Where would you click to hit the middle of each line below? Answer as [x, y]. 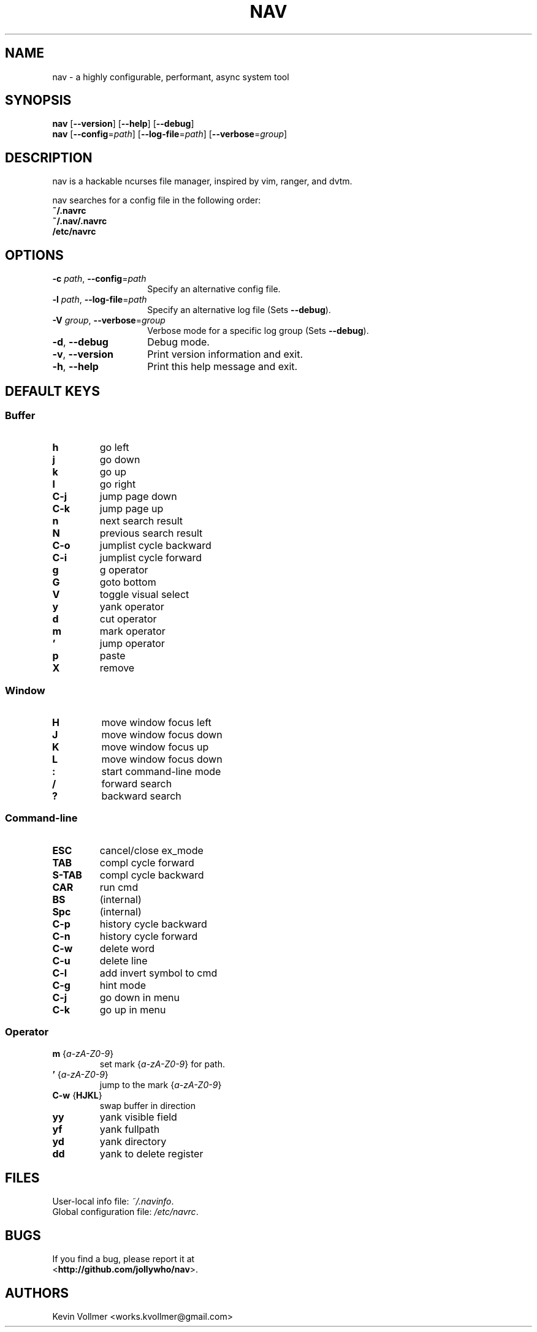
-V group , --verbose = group [109, 320]
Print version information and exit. [225, 354]
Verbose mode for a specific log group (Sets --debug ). [258, 331]
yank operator [132, 607]
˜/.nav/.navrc [80, 221]
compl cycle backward [152, 875]
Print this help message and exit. [223, 367]
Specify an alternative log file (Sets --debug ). [239, 310]
